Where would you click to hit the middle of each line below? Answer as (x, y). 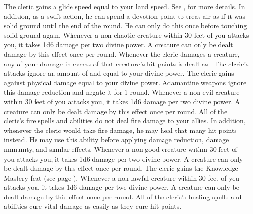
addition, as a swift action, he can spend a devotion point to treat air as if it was (125, 16)
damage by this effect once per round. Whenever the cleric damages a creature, (122, 54)
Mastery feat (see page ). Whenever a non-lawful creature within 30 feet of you (122, 177)
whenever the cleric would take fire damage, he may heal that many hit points (120, 130)
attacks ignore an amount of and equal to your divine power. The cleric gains (119, 73)
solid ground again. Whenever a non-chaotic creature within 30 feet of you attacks (126, 35)
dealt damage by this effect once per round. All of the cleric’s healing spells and (123, 196)
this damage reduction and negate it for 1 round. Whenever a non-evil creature (122, 92)
